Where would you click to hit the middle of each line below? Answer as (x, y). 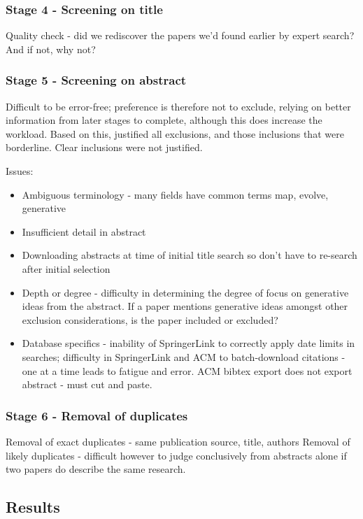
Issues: (20, 171)
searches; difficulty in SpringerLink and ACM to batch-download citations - (184, 356)
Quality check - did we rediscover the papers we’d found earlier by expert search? (180, 35)
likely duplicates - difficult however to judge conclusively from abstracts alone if (176, 455)
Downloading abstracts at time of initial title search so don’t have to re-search (190, 255)
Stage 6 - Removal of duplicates (97, 415)
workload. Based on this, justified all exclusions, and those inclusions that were (175, 133)
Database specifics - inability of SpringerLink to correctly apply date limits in (188, 343)
